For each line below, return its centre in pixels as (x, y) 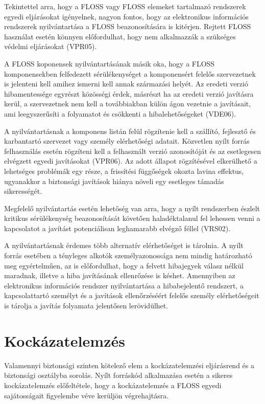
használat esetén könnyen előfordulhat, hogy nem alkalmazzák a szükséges (120, 36)
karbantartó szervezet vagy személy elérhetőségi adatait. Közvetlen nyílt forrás (127, 141)
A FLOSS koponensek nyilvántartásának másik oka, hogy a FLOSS (110, 63)
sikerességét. (23, 191)
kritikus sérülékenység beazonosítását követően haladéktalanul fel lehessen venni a (132, 218)
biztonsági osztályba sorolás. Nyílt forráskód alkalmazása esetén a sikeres (118, 375)
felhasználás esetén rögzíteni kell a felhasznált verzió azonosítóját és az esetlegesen (133, 151)
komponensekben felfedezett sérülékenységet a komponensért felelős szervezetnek (130, 73)
